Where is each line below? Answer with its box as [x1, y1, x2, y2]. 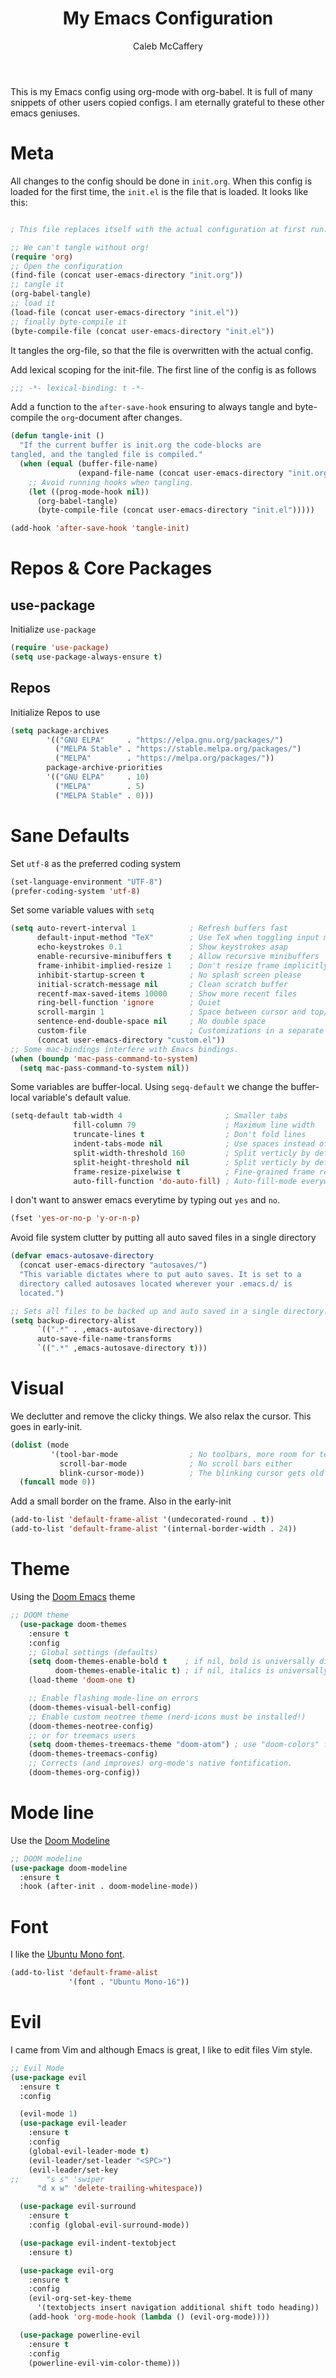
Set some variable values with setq [10, 904, 155, 916]
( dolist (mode [10, 1440, 70, 1450]
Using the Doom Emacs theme [10, 1591, 136, 1602]
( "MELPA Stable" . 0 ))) [54, 790, 155, 801]
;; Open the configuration [10, 261, 123, 271]
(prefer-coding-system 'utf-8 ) [10, 886, 141, 896]
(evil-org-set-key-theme [28, 2293, 132, 2304]
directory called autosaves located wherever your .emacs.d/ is [19, 1278, 293, 1289]
